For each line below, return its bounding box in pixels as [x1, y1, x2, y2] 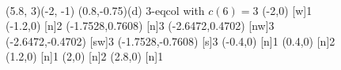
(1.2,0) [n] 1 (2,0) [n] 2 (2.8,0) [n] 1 [6, 48, 164, 64]
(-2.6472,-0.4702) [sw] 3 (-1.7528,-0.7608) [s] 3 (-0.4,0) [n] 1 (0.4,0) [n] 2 [6, 32, 335, 49]
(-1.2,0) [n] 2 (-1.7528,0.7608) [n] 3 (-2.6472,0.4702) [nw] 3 [6, 17, 275, 34]
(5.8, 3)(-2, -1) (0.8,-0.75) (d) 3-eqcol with [6, 2, 205, 18]
